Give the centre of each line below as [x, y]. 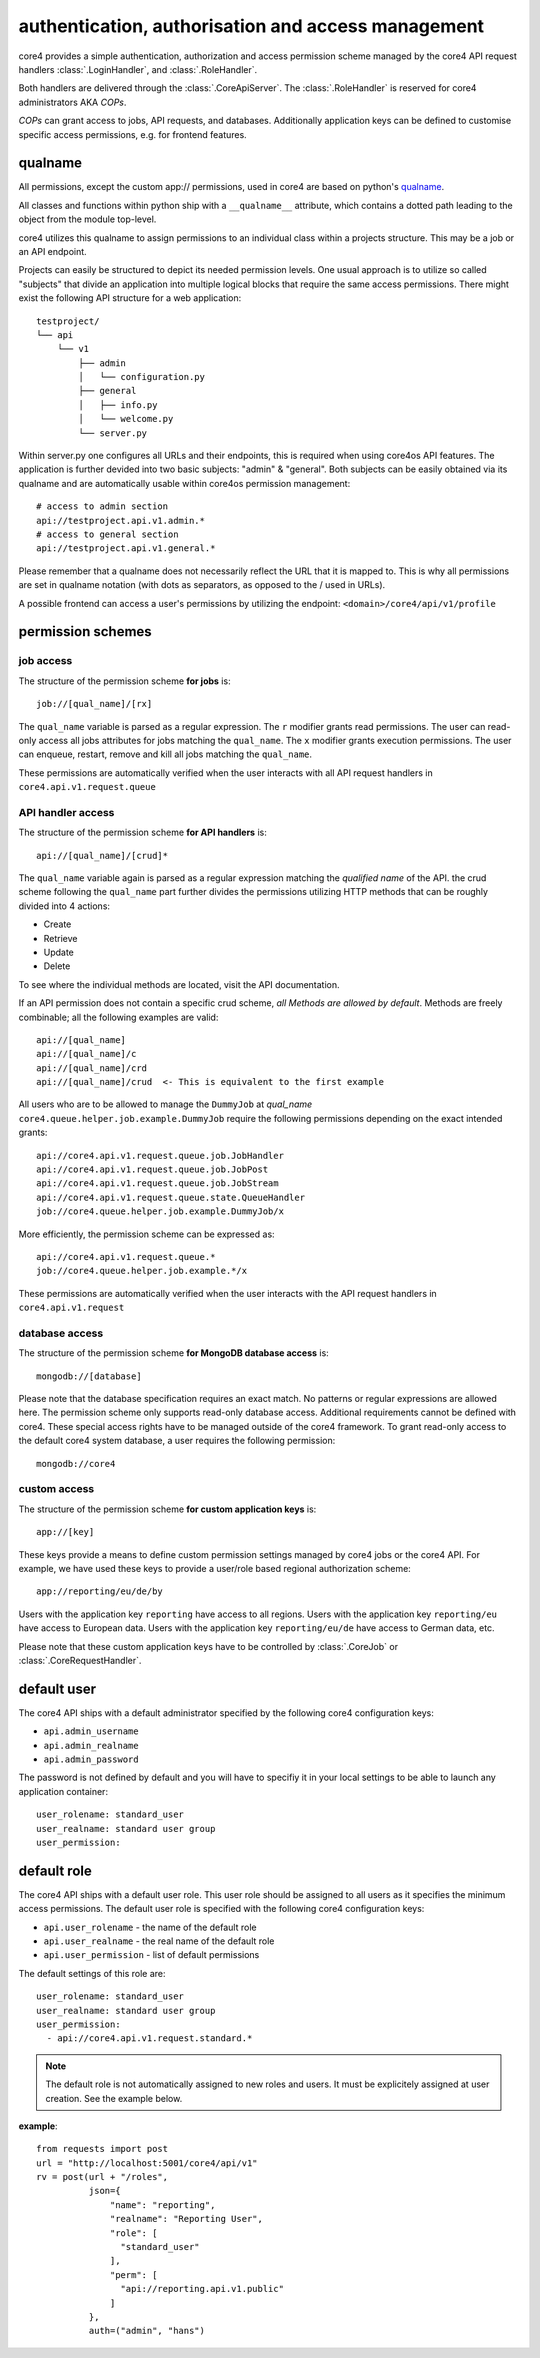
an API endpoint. [52, 251]
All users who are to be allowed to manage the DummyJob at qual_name [165, 1104]
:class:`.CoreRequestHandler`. [80, 1660]
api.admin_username [91, 1731]
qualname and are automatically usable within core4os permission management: [184, 483]
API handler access [66, 812]
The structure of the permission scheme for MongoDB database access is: [173, 1353]
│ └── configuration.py [141, 377]
